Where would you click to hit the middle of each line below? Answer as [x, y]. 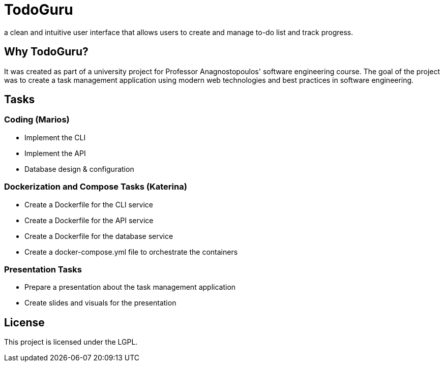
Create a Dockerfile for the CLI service [89, 204]
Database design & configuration [79, 169]
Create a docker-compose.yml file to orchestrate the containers [131, 252]
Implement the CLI [55, 137]
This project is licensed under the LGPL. [71, 342]
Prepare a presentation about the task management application [130, 287]
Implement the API [55, 153]
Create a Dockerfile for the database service [99, 236]
